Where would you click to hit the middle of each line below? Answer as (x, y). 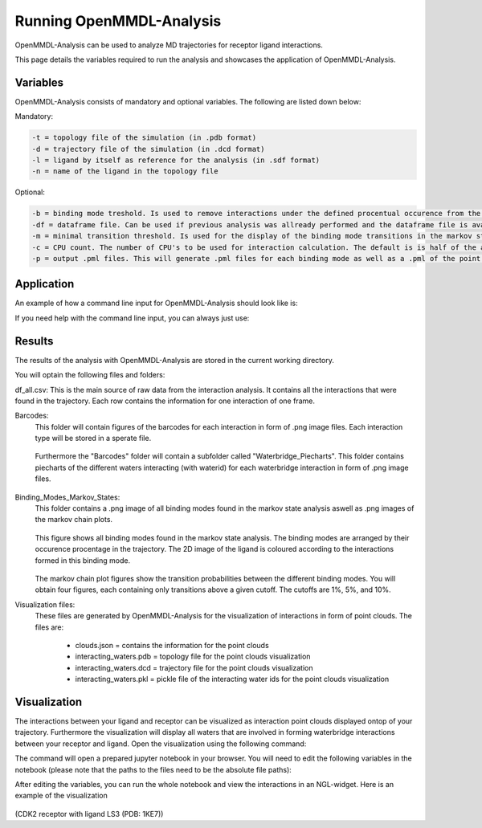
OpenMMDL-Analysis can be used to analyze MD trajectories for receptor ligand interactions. (169, 45)
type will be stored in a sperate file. (93, 438)
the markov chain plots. (74, 520)
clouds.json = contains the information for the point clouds (172, 645)
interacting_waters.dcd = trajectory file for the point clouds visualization (194, 667)
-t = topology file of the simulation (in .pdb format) (144, 138)
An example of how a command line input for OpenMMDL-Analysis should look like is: (156, 303)
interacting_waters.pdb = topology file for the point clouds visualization (193, 657)
